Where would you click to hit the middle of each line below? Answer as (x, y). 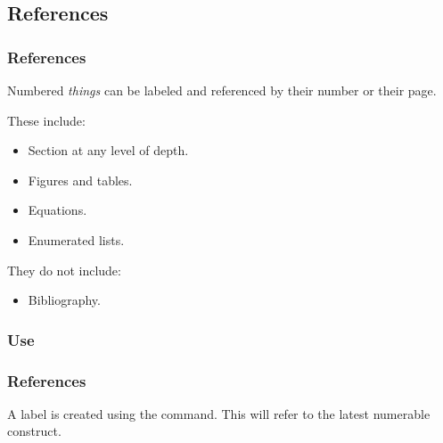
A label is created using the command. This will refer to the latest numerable (219, 413)
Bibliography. (64, 300)
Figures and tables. (80, 180)
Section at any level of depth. (108, 150)
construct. (34, 431)
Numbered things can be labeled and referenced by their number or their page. (222, 90)
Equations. (57, 210)
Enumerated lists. (76, 239)
